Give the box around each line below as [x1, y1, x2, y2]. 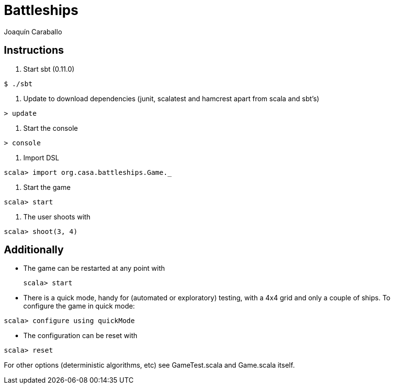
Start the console [23, 124, 78, 132]
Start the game [23, 183, 71, 191]
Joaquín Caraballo [4, 27, 62, 36]
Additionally [4, 244, 64, 256]
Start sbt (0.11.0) [23, 64, 75, 73]
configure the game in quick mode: [23, 302, 135, 310]
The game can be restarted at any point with [23, 264, 165, 273]
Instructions [4, 44, 64, 57]
